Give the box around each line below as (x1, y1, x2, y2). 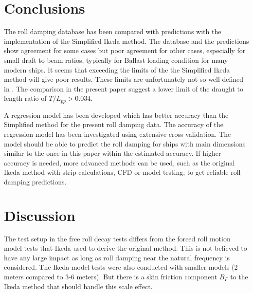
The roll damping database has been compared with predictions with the (4, 26, 221, 37)
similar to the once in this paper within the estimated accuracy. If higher (4, 148, 221, 158)
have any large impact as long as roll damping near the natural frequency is (4, 252, 230, 262)
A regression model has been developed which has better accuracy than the (4, 110, 229, 120)
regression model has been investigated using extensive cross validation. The (4, 128, 231, 139)
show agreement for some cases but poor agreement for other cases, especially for (4, 45, 246, 55)
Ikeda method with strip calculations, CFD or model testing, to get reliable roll (4, 167, 241, 177)
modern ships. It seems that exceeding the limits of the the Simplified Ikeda (4, 64, 230, 74)
